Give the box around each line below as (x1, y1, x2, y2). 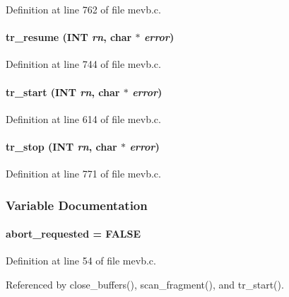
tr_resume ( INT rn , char (6, 30, 132, 45)
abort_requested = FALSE (6, 226, 141, 241)
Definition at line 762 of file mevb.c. (6, 2, 161, 16)
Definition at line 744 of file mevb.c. (6, 57, 161, 71)
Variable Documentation (6, 196, 148, 214)
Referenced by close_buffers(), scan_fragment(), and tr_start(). (6, 277, 284, 291)
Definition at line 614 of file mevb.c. (6, 111, 161, 126)
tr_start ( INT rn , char (6, 84, 120, 99)
